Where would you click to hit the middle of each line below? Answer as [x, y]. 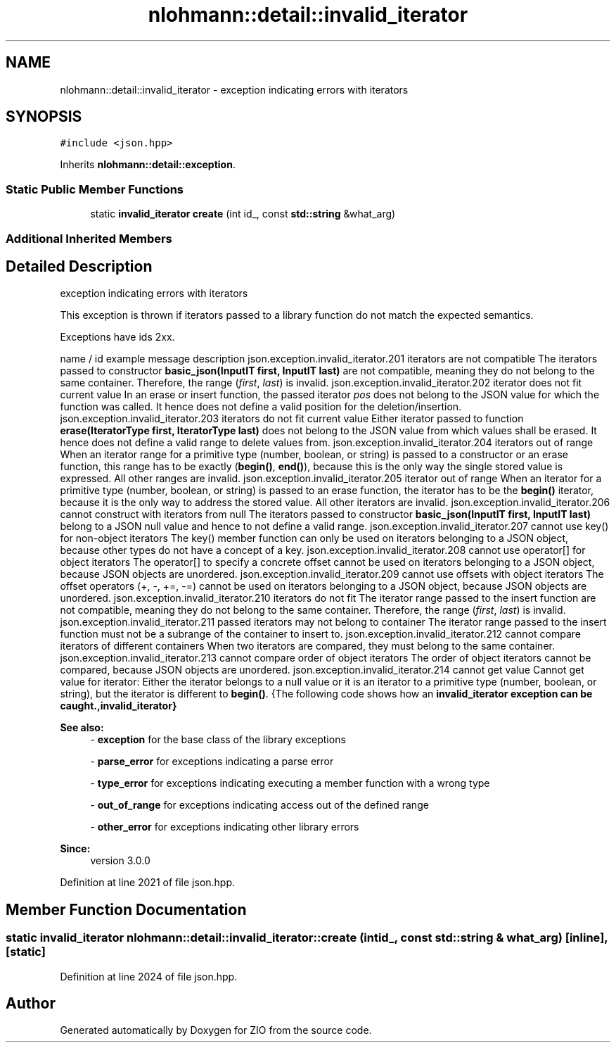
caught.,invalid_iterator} [118, 706]
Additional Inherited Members [89, 238]
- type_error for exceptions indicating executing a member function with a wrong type [290, 783]
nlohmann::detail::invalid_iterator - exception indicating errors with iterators [234, 89]
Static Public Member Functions [95, 189]
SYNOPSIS [44, 117]
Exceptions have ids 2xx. [117, 337]
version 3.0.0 [120, 861]
